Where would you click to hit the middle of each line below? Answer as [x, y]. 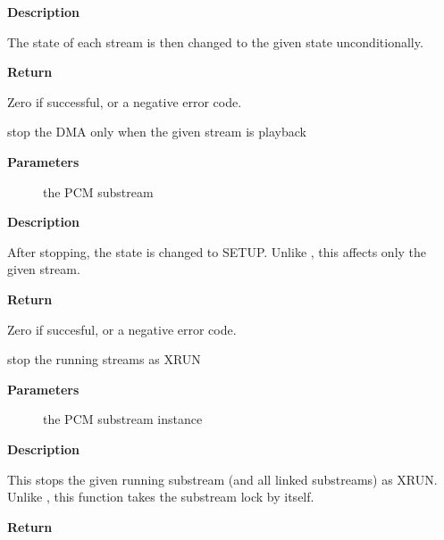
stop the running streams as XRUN [104, 359]
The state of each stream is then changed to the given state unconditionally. [215, 42]
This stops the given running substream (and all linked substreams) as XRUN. [222, 479]
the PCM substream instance [123, 419]
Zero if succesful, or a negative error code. [122, 329]
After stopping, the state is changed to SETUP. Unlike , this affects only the [217, 251]
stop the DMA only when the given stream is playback [157, 132]
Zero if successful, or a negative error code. [125, 101]
